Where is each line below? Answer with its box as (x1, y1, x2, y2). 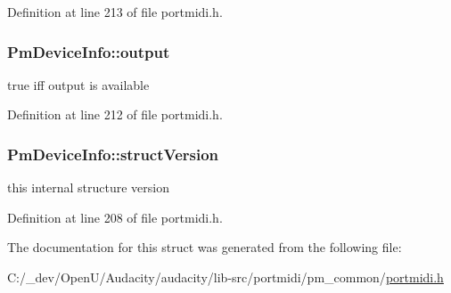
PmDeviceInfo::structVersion (7, 142, 219, 165)
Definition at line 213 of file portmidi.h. (7, 3, 223, 20)
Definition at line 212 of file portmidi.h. (7, 105, 223, 124)
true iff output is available (7, 75, 150, 94)
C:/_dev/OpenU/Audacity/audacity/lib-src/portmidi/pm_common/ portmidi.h (7, 268, 444, 286)
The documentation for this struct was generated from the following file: (7, 238, 402, 256)
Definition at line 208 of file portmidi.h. (7, 208, 223, 226)
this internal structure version (7, 178, 170, 197)
